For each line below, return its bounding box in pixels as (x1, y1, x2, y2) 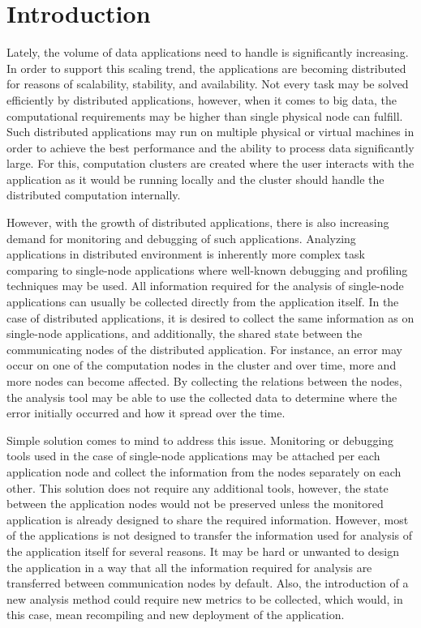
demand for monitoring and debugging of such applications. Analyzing (6, 229, 356, 246)
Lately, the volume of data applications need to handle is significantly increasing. (6, 44, 409, 61)
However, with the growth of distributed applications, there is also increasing (6, 214, 389, 231)
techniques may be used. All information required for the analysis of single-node (6, 277, 404, 294)
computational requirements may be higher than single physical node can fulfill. (6, 107, 403, 124)
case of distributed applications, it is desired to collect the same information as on (6, 309, 415, 326)
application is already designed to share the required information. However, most (6, 511, 409, 528)
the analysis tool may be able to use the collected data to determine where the (6, 388, 397, 405)
